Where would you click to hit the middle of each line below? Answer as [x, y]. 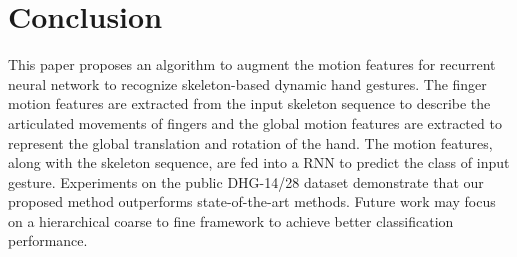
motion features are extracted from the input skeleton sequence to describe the [249, 103]
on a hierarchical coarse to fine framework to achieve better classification [231, 220]
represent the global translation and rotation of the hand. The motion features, [250, 142]
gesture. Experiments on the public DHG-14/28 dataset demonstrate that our [246, 181]
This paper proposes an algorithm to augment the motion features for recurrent [252, 64]
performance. [48, 240]
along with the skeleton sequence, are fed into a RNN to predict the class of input [259, 162]
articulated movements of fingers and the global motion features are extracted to [255, 122]
